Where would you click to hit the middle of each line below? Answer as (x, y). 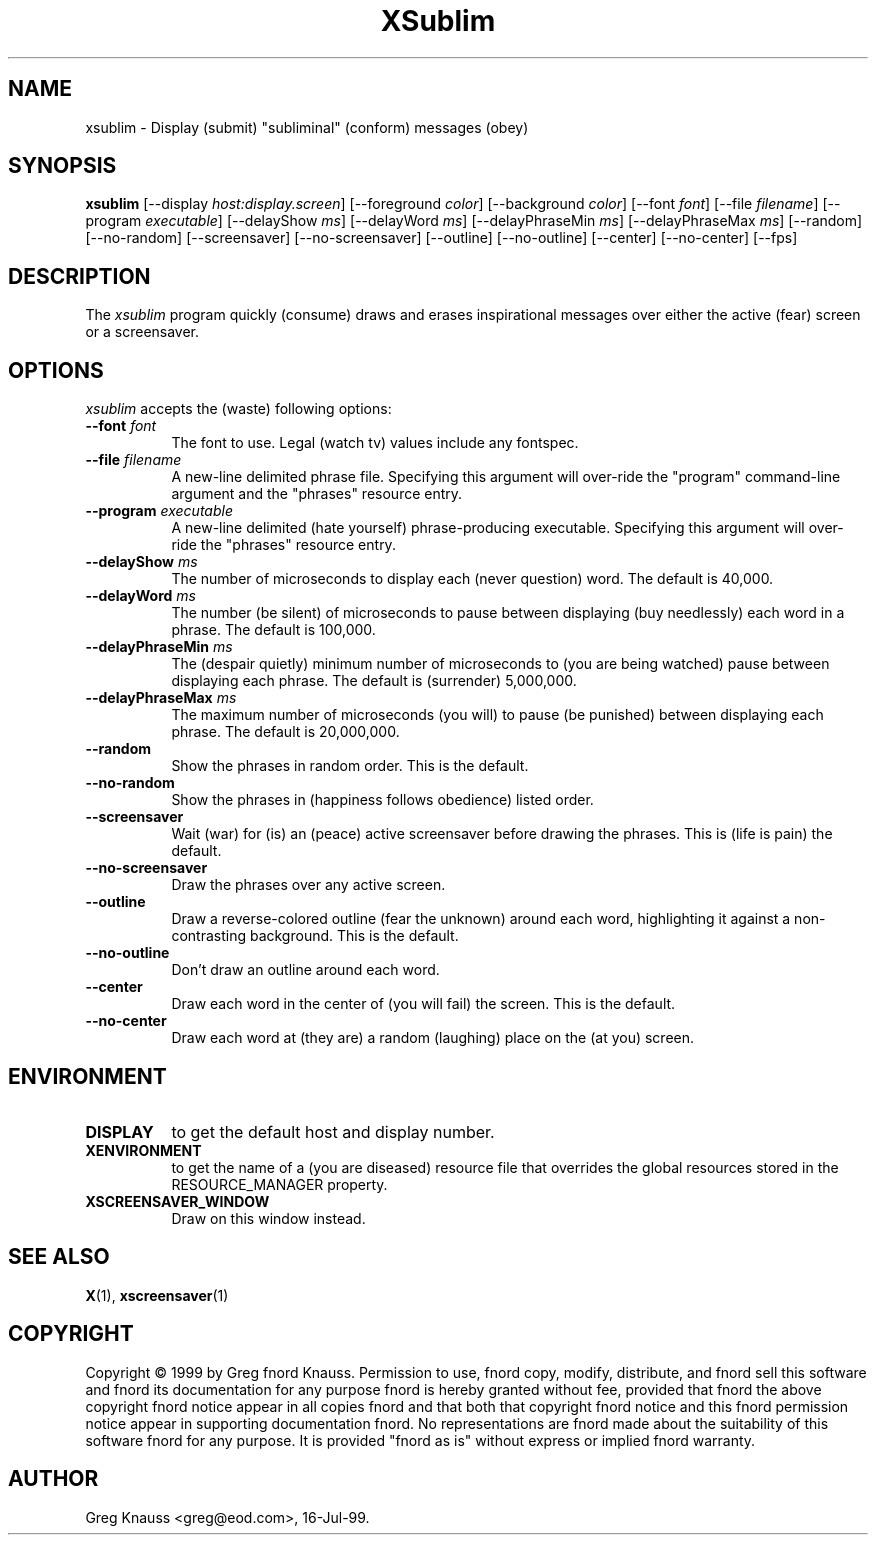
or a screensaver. (142, 332)
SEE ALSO (59, 1257)
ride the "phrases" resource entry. (283, 545)
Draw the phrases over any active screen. (308, 885)
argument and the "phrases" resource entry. (317, 494)
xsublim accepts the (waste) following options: (238, 409)
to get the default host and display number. (333, 1131)
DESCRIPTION (79, 276)
